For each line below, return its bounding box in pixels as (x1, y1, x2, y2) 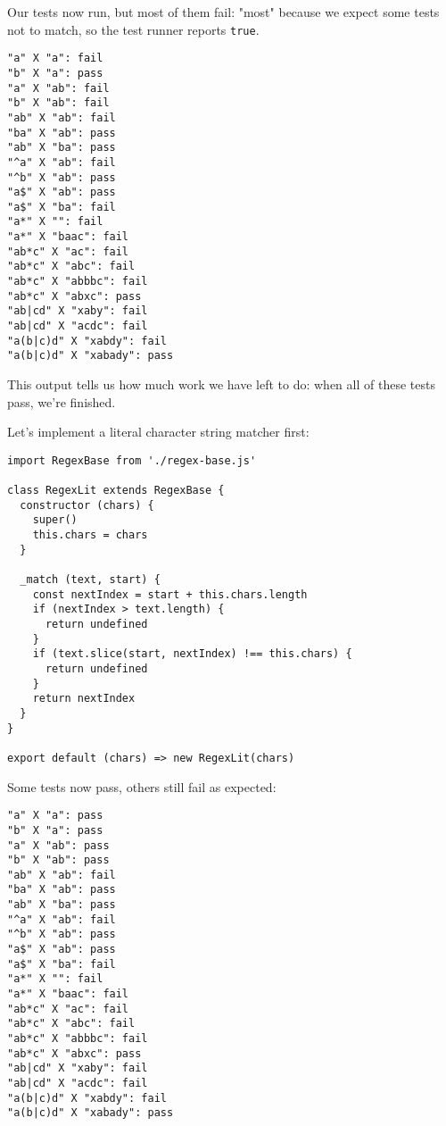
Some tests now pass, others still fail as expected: (7, 777, 277, 796)
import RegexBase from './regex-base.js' (7, 454, 257, 467)
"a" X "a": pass (7, 809, 103, 822)
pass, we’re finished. (7, 392, 116, 411)
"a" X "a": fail (7, 52, 103, 65)
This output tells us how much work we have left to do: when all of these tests (7, 375, 435, 394)
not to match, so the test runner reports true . (7, 20, 260, 38)
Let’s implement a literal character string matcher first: (7, 422, 310, 441)
